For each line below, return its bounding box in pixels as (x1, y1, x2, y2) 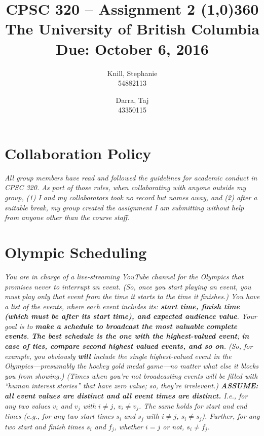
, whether (114, 421, 143, 431)
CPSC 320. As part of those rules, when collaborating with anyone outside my (5, 182, 246, 193)
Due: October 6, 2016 (56, 38, 209, 59)
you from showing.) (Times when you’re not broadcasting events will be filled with (5, 370, 258, 381)
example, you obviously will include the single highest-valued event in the (5, 350, 232, 361)
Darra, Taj (116, 94, 149, 105)
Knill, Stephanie (107, 67, 158, 78)
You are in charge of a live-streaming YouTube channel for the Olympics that (5, 271, 244, 281)
